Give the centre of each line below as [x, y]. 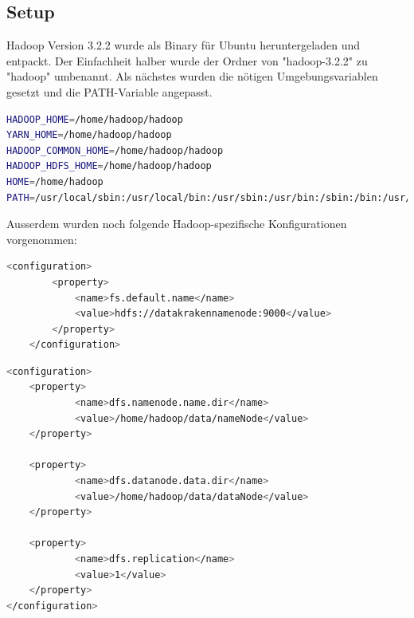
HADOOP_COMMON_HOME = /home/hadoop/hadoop [115, 150]
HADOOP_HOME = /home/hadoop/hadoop [95, 119]
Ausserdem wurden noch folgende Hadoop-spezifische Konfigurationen [177, 224]
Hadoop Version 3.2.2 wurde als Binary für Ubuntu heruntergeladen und [183, 45]
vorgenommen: [42, 239]
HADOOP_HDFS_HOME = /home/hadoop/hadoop [109, 166]
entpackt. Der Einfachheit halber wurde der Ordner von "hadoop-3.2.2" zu [187, 60]
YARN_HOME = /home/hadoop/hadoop [89, 135]
